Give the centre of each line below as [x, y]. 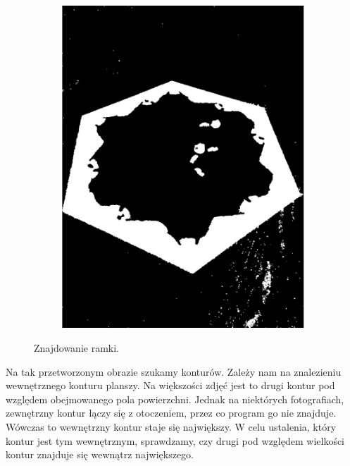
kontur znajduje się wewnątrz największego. [100, 454]
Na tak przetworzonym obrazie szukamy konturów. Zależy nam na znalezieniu [174, 371]
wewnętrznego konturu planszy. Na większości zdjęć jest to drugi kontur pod [170, 385]
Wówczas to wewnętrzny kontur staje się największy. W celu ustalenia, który [171, 427]
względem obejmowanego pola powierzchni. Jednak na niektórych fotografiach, [175, 399]
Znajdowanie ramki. [77, 348]
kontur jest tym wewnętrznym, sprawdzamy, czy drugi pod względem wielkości [175, 440]
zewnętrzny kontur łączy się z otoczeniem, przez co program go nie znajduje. [171, 413]
